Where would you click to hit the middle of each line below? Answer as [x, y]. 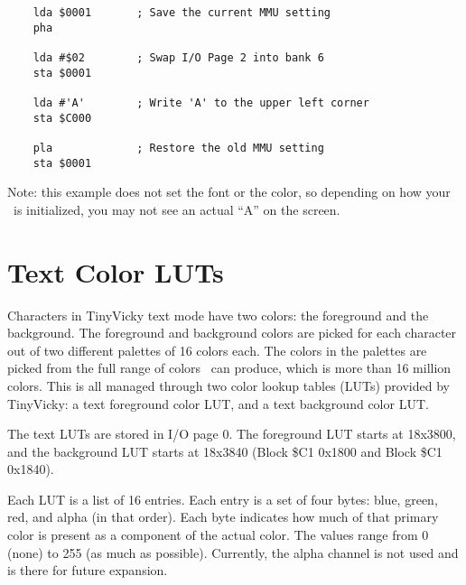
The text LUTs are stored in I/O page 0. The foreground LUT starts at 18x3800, [232, 434]
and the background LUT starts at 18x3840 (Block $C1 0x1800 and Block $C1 [225, 451]
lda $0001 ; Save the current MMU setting [182, 13]
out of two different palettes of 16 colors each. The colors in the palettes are [217, 350]
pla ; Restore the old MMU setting [178, 148]
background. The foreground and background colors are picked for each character [232, 333]
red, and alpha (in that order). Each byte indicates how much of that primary [223, 517]
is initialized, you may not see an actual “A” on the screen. [177, 209]
